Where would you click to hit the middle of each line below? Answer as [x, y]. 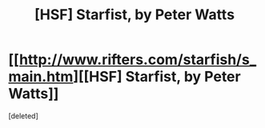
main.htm [41, 77]
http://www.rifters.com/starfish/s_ [138, 60]
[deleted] [23, 116]
